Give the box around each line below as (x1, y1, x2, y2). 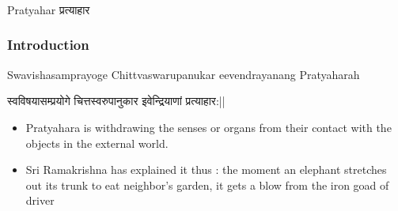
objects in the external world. (25, 134, 169, 151)
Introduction (7, 35, 89, 55)
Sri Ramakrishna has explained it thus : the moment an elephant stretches (25, 161, 387, 178)
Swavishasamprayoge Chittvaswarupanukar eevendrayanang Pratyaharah (7, 66, 360, 82)
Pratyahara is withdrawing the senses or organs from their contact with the (25, 119, 392, 135)
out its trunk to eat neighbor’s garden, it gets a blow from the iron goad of (25, 176, 389, 193)
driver (25, 192, 55, 209)
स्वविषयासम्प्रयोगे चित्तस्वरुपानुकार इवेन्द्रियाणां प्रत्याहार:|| (7, 92, 226, 109)
